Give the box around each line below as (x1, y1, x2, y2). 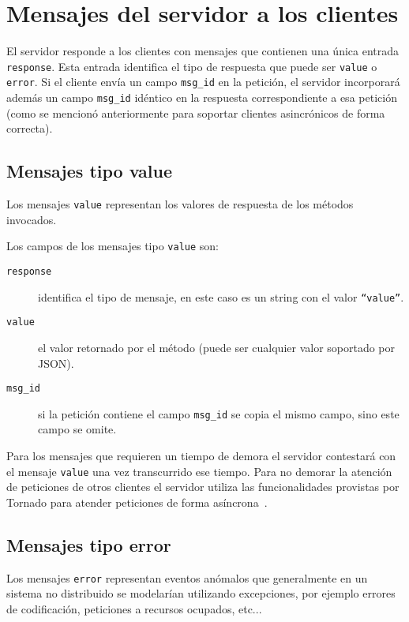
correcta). (6, 120, 53, 137)
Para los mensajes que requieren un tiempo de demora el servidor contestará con (6, 448, 396, 464)
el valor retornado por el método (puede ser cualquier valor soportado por (38, 339, 396, 355)
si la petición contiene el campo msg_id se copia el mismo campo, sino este (38, 405, 400, 422)
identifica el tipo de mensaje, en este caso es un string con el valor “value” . (38, 288, 404, 305)
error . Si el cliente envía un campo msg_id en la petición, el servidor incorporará (6, 73, 400, 90)
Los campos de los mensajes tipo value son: (6, 238, 219, 254)
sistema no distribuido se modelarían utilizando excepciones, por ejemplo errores (6, 585, 396, 601)
